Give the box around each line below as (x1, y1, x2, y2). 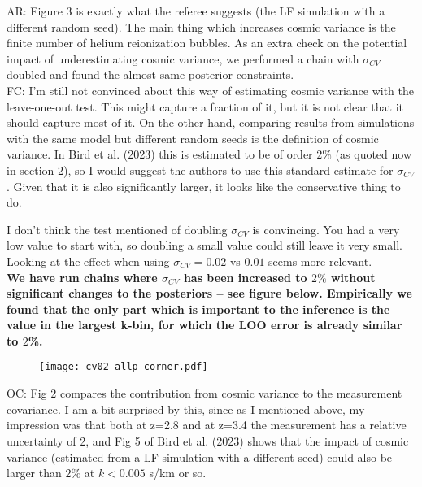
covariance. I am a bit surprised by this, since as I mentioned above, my (7, 400, 365, 417)
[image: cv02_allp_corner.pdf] (39, 361, 208, 373)
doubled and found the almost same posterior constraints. (7, 66, 294, 83)
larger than (7, 464, 62, 481)
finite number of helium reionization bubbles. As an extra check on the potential (7, 34, 407, 51)
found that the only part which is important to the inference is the (7, 300, 390, 317)
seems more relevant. (268, 252, 372, 269)
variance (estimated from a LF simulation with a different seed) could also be (7, 448, 393, 465)
